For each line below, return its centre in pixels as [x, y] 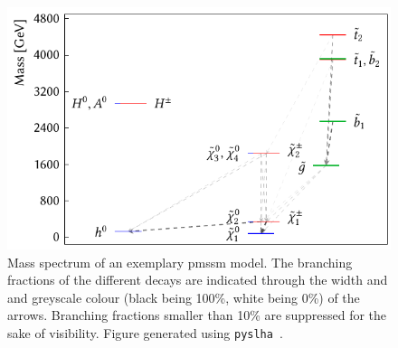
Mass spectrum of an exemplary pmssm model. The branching [180, 262]
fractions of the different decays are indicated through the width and [198, 280]
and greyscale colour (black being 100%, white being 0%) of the [184, 297]
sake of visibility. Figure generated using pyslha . [145, 332]
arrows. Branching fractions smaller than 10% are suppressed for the [197, 315]
